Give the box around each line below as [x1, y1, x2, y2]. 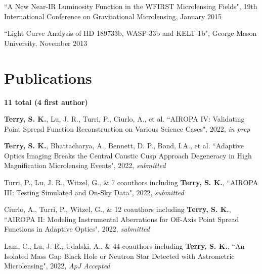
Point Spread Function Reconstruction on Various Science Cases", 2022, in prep [4, 123, 250, 134]
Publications [4, 67, 92, 88]
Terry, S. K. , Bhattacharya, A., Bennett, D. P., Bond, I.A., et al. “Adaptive [4, 140, 244, 151]
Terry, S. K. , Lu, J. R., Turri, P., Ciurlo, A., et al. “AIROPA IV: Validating [4, 114, 245, 124]
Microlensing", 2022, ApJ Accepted [4, 260, 110, 271]
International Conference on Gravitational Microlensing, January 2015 [4, 11, 222, 21]
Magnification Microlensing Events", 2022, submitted [4, 160, 166, 171]
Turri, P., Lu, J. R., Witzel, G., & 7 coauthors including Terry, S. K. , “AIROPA [4, 177, 258, 188]
